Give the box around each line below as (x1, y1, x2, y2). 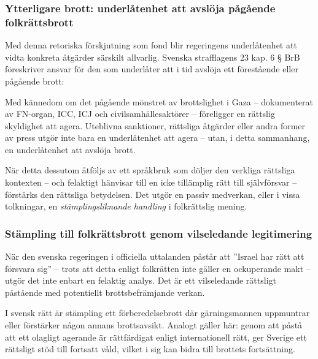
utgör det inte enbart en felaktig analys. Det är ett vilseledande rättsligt (5, 274, 276, 287)
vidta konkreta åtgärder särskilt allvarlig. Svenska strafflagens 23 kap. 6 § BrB (5, 50, 300, 63)
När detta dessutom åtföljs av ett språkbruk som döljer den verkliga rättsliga (5, 164, 295, 176)
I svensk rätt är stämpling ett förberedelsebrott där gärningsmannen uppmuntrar (5, 306, 310, 319)
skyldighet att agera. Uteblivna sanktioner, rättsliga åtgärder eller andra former (5, 119, 306, 132)
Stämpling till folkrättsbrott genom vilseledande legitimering (5, 225, 312, 241)
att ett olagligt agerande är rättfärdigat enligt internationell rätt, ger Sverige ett (5, 330, 307, 343)
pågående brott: (5, 74, 64, 87)
